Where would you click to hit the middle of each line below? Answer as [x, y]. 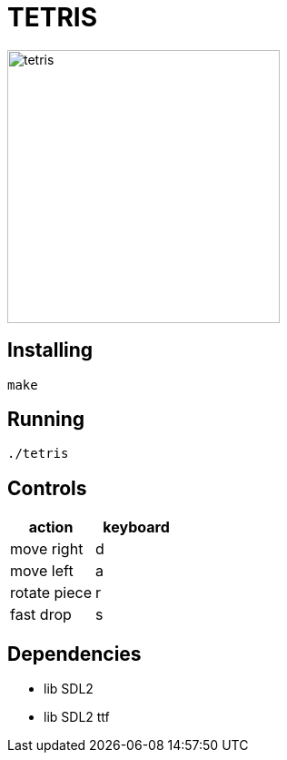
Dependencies [74, 654]
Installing [50, 350]
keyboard [136, 527]
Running [46, 420]
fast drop [41, 615]
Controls [47, 488]
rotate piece [51, 593]
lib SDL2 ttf [77, 717]
